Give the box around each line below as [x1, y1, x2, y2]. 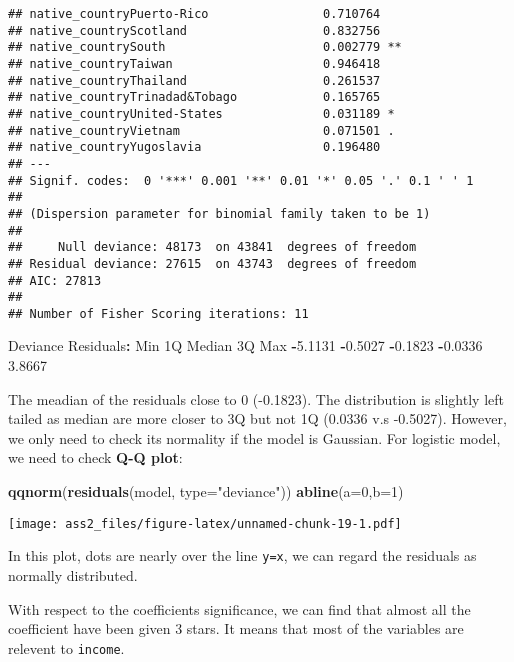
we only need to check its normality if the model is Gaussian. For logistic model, [8, 427, 501, 448]
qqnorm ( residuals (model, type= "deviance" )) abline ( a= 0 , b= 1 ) [8, 481, 404, 502]
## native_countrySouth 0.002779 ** [8, 40, 402, 55]
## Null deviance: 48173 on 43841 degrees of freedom [8, 240, 417, 255]
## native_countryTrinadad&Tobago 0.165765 [8, 90, 381, 105]
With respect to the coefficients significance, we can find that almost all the [8, 598, 471, 619]
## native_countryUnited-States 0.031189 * [8, 106, 395, 121]
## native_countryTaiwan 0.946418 [8, 56, 381, 71]
